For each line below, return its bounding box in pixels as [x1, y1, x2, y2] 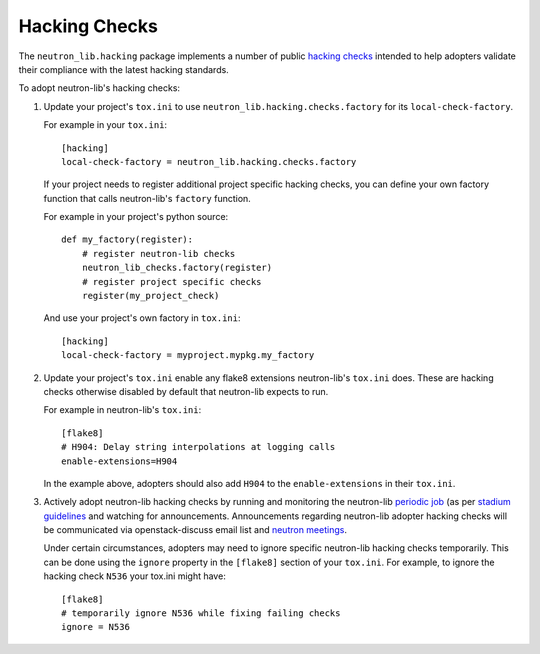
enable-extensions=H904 [61, 455, 178, 467]
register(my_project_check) [81, 290, 220, 302]
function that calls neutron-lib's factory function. [43, 192, 252, 204]
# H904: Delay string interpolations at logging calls [61, 441, 336, 453]
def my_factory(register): [61, 234, 194, 245]
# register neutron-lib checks [81, 248, 236, 259]
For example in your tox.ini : [43, 119, 168, 131]
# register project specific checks [81, 276, 262, 287]
